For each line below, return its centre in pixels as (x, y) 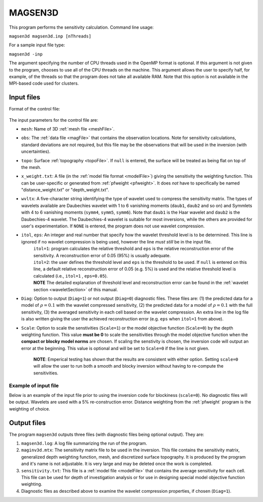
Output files (28, 423)
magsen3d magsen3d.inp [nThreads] (50, 36)
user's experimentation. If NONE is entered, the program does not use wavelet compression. (113, 226)
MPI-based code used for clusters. (44, 83)
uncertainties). (36, 151)
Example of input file (34, 386)
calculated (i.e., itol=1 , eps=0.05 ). (71, 276)
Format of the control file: (35, 109)
